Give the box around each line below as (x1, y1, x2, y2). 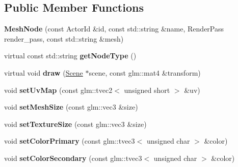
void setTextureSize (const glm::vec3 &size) (4, 118, 147, 129)
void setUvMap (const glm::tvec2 (4, 84, 113, 95)
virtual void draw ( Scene (4, 67, 83, 78)
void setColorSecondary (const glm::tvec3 (4, 152, 142, 163)
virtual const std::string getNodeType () (4, 50, 137, 61)
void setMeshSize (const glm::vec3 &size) (4, 102, 138, 112)
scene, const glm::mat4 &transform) (89, 67, 201, 78)
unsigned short (124, 84, 170, 95)
